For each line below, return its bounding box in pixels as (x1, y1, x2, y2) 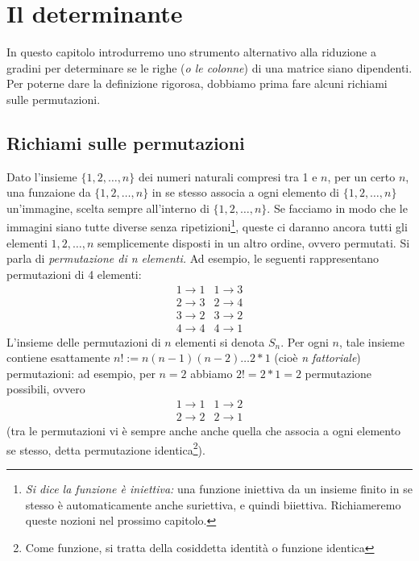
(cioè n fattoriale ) (274, 349, 361, 366)
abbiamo (190, 364, 233, 381)
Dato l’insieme (6, 168, 77, 185)
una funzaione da (6, 184, 91, 201)
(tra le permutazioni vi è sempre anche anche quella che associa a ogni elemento (6, 422, 401, 439)
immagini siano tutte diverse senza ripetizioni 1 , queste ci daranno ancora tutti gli (6, 216, 408, 235)
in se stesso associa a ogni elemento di (151, 184, 339, 201)
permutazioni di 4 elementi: (6, 265, 142, 282)
